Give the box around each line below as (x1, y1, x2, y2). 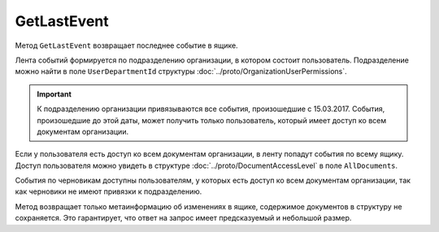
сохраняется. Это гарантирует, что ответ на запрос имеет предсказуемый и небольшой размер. (15, 213, 352, 223)
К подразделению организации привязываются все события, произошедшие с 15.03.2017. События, (37, 104, 385, 114)
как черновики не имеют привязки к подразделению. (15, 187, 202, 196)
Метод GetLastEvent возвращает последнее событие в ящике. (15, 41, 239, 50)
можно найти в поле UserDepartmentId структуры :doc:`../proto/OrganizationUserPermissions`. (15, 67, 347, 76)
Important (37, 89, 72, 99)
